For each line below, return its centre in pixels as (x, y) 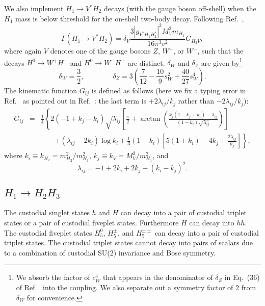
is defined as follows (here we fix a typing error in (169, 90)
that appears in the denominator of (158, 277)
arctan (150, 119)
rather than (196, 101)
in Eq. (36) (242, 277)
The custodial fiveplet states (48, 232)
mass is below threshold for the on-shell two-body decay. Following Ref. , (129, 18)
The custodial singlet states (47, 212)
